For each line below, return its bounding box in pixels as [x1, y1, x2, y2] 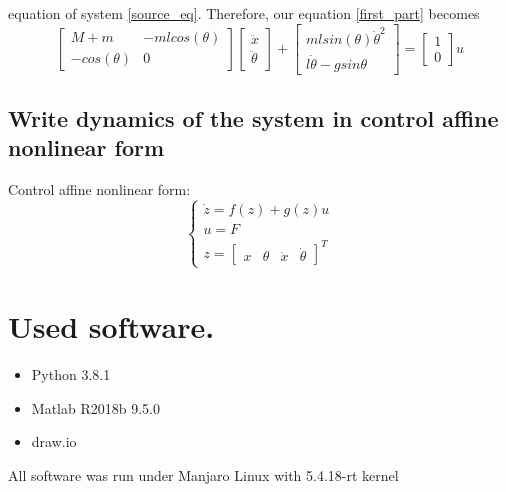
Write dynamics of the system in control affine [8, 102, 499, 133]
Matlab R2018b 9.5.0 [31, 397, 160, 418]
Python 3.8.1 [31, 363, 111, 384]
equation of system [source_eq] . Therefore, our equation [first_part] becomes [8, 3, 480, 23]
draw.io [31, 431, 77, 452]
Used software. [8, 306, 215, 347]
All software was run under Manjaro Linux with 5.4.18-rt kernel [8, 464, 399, 485]
